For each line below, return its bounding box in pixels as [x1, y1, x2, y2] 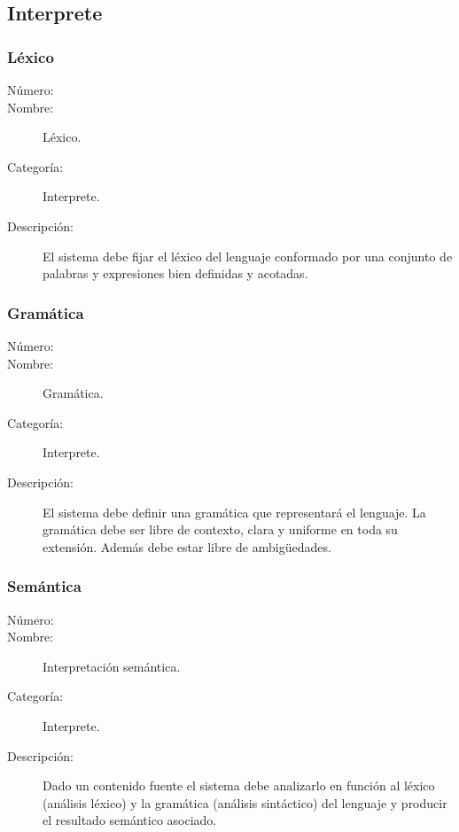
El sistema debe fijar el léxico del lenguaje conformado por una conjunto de [43, 246, 453, 265]
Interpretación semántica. [43, 657, 181, 675]
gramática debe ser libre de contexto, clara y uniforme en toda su [43, 520, 398, 539]
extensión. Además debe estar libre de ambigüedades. [43, 537, 331, 556]
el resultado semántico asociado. [43, 811, 217, 829]
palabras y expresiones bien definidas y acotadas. [43, 264, 308, 283]
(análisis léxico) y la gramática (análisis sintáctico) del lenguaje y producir [43, 793, 447, 812]
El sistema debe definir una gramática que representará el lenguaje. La [43, 502, 426, 521]
